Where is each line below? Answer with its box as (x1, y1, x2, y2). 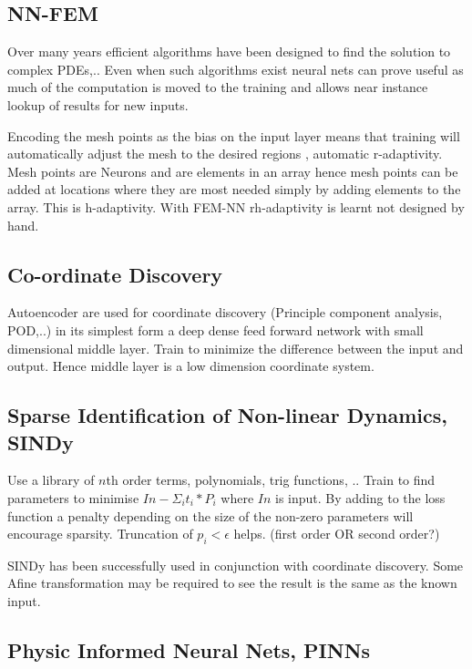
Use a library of (7, 470, 95, 489)
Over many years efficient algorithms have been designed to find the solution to (7, 42, 451, 61)
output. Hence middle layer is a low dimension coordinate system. (7, 356, 375, 376)
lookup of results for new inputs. (7, 95, 189, 114)
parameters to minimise (7, 488, 139, 507)
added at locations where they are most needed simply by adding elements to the (7, 180, 461, 199)
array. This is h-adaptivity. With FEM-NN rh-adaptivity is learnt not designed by (7, 197, 465, 216)
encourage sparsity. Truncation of (7, 524, 193, 543)
